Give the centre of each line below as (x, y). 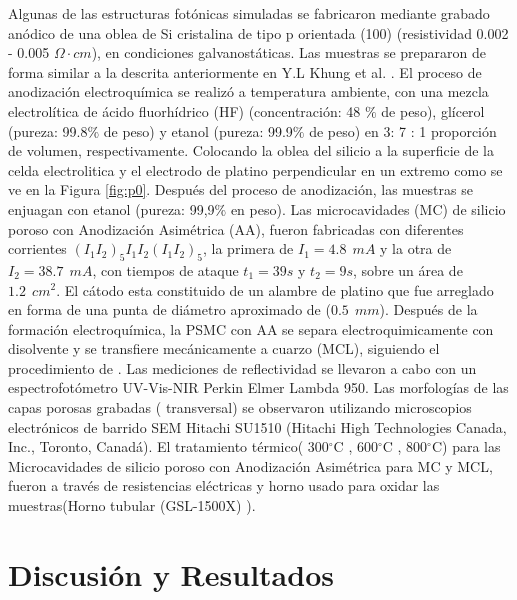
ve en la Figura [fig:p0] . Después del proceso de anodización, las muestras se (240, 189)
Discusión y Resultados (171, 573)
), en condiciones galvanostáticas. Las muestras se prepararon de (289, 52)
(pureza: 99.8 (48, 130)
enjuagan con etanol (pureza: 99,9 (111, 208)
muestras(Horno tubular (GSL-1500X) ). (132, 505)
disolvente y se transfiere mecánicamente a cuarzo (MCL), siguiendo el (224, 348)
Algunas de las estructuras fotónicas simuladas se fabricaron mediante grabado (249, 13)
